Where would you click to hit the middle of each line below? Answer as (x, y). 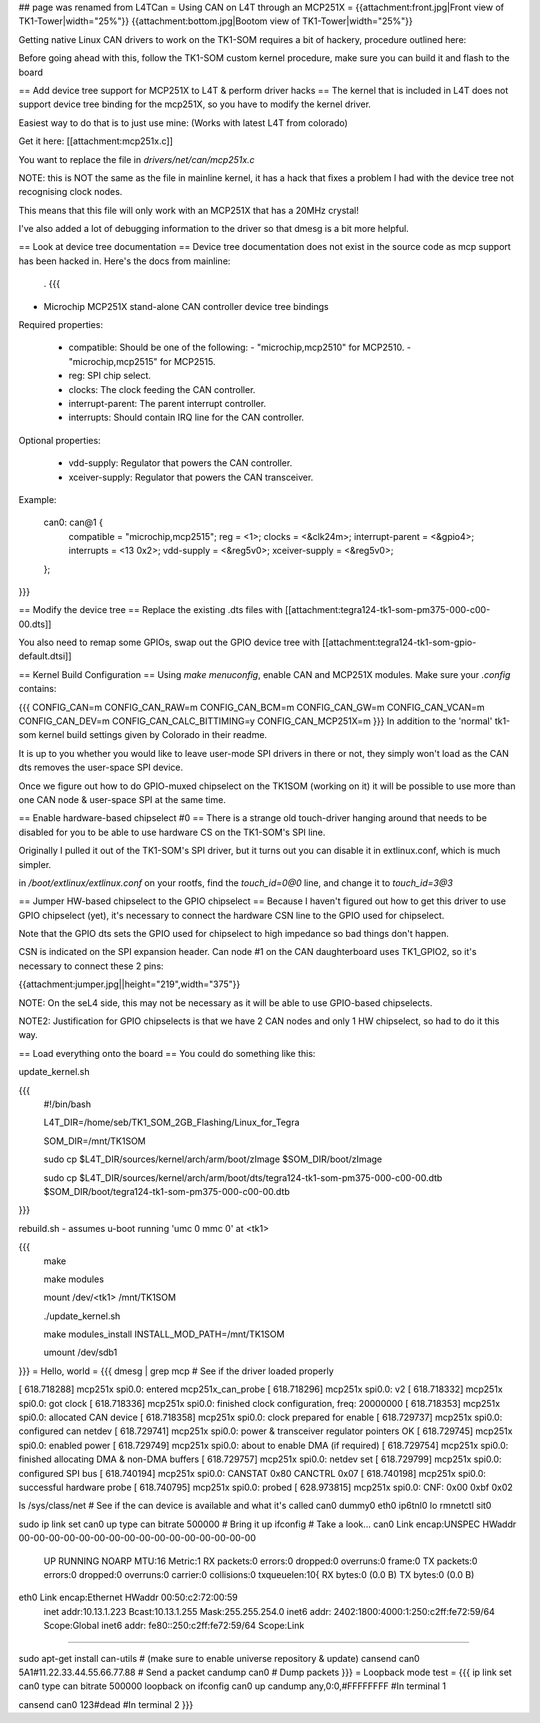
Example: (37, 499)
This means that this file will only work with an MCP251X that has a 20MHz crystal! (188, 210)
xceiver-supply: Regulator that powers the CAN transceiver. (191, 477)
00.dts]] (35, 624)
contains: (37, 689)
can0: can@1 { (73, 522)
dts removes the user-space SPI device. (101, 767)
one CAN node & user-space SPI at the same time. (122, 799)
